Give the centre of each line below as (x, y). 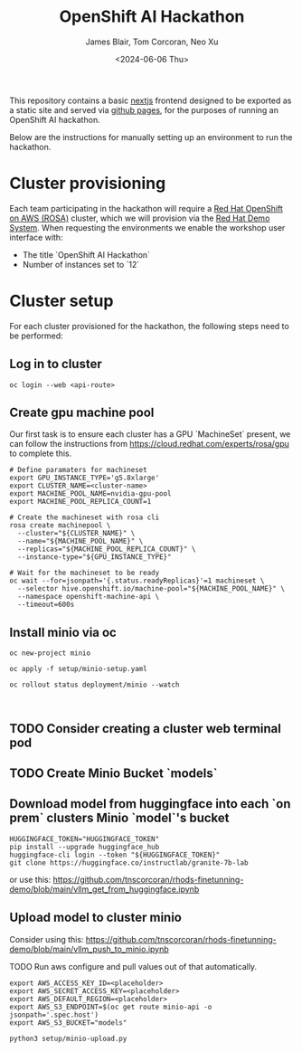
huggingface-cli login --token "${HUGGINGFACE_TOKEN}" (115, 855)
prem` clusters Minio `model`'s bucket (119, 818)
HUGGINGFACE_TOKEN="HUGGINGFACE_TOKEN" (85, 839)
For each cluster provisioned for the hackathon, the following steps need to (149, 326)
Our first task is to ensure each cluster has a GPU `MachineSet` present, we (150, 434)
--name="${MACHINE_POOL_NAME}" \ (80, 541)
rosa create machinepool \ (60, 526)
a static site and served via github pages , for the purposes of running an (144, 109)
